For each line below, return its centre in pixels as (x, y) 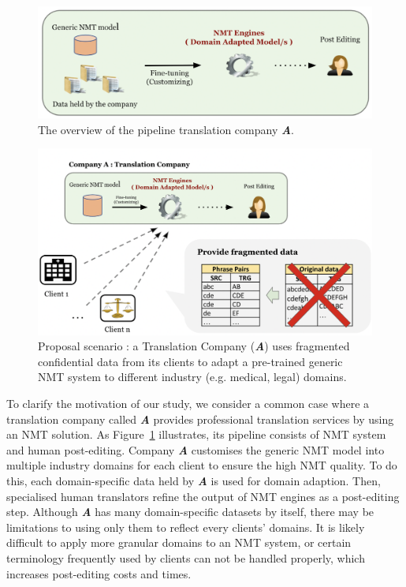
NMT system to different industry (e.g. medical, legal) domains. (192, 377)
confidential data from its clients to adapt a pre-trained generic (190, 361)
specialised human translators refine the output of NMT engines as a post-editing (203, 496)
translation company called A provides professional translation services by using (200, 419)
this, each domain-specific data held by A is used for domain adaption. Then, (194, 480)
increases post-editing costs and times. (99, 573)
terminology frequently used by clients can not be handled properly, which (186, 557)
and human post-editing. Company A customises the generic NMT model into (196, 449)
